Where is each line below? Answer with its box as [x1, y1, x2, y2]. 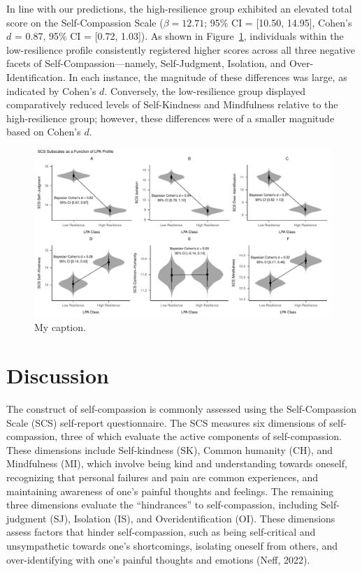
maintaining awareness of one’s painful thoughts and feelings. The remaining [6, 483, 334, 498]
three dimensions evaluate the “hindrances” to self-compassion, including [6, 497, 318, 512]
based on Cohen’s [6, 124, 81, 139]
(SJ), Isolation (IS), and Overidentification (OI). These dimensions [50, 511, 335, 525]
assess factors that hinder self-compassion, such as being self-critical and [6, 525, 316, 539]
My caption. [34, 320, 86, 335]
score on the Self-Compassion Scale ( [6, 15, 164, 29]
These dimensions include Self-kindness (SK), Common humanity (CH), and [6, 442, 333, 457]
